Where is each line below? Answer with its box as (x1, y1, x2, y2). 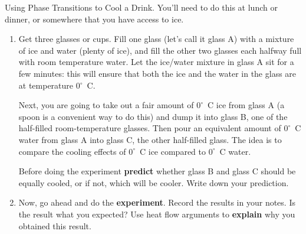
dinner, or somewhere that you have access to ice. (5, 12, 184, 25)
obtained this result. (18, 219, 91, 232)
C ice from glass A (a (208, 99, 285, 111)
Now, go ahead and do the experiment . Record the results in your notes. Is (18, 196, 295, 209)
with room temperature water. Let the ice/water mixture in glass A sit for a (18, 56, 294, 68)
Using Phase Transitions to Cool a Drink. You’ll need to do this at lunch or (5, 1, 278, 13)
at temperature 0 (18, 79, 80, 91)
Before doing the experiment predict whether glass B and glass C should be (18, 165, 296, 177)
